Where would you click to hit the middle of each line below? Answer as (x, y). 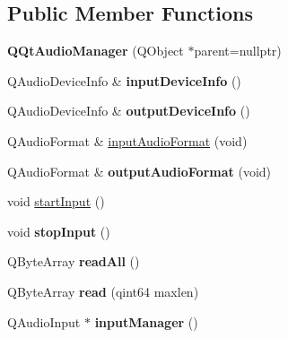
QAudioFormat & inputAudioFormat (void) (127, 140)
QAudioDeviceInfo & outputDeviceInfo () (129, 111)
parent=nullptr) (238, 51)
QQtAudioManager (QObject (96, 51)
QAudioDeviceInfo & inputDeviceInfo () (124, 80)
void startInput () (56, 201)
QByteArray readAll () (74, 261)
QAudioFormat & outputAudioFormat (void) (140, 171)
